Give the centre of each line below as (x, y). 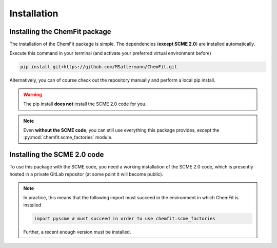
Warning (33, 94)
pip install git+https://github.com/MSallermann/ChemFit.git (99, 67)
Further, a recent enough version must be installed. (77, 232)
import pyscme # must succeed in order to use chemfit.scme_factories (125, 218)
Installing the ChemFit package (60, 32)
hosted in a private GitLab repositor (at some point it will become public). (86, 174)
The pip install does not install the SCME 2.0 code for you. (85, 104)
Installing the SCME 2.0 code (57, 155)
